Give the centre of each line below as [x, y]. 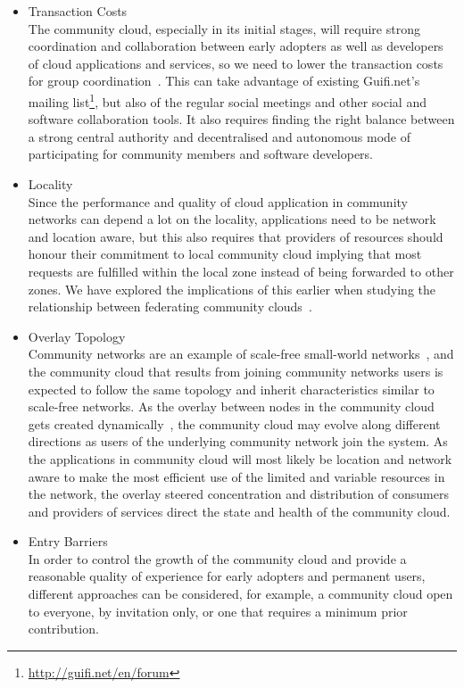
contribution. [63, 629]
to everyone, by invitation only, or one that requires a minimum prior [218, 611]
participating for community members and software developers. [200, 154]
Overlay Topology [77, 336]
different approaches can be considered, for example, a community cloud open [240, 594]
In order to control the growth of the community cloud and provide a [217, 558]
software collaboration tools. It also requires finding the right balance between [241, 119]
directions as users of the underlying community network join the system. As [238, 441]
